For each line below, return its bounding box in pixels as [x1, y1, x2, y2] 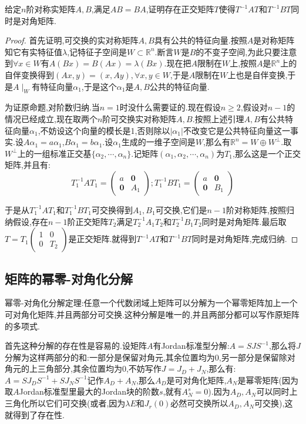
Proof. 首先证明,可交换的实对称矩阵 [5, 34, 139, 46]
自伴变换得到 [5, 68, 54, 80]
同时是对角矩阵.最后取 [201, 215, 287, 227]
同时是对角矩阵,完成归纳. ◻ [191, 233, 298, 245]
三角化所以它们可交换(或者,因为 [5, 397, 126, 409]
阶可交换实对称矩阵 [102, 112, 177, 124]
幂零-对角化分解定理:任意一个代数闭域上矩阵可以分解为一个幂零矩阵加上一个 [5, 297, 298, 309]
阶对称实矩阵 [26, 3, 76, 15]
